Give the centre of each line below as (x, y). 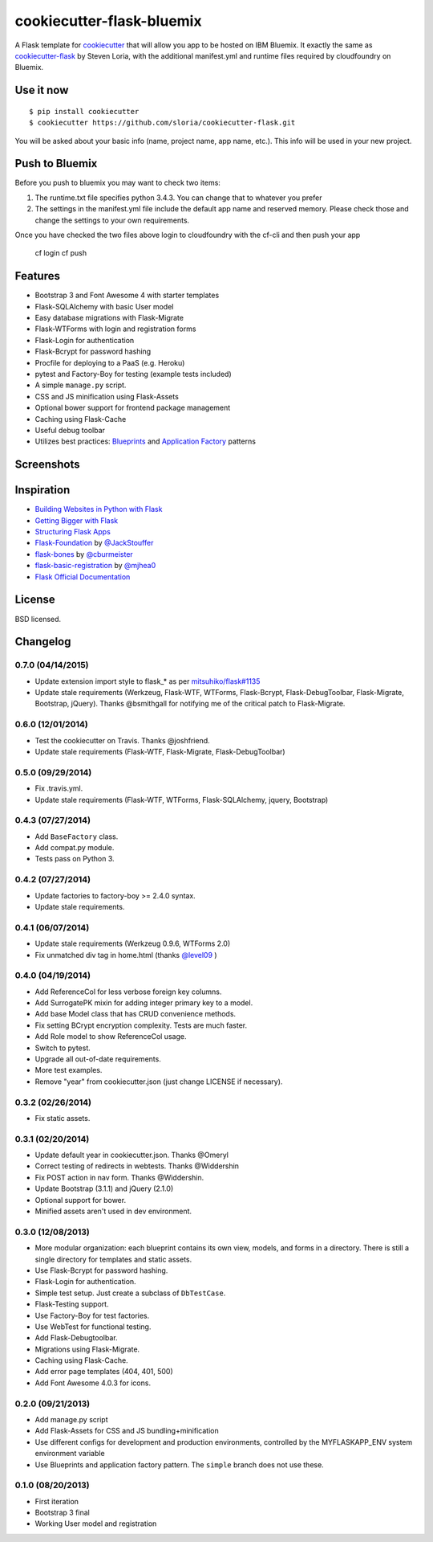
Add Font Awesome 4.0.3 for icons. (93, 1383)
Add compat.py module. (75, 848)
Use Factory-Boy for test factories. (92, 1315)
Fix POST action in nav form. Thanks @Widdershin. (119, 1177)
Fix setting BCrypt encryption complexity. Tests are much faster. (141, 1025)
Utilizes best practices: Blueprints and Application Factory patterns (146, 441)
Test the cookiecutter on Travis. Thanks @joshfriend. (122, 740)
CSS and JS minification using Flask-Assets (107, 396)
